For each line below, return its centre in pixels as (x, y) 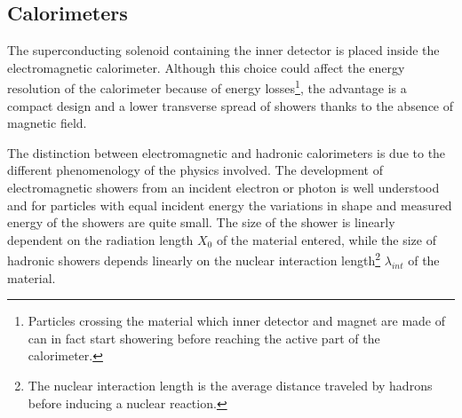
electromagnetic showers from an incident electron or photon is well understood (223, 188)
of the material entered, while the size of (326, 239)
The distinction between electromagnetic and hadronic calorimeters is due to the (227, 152)
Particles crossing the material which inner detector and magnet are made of (237, 321)
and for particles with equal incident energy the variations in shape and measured (230, 205)
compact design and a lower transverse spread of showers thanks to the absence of (231, 105)
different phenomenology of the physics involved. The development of (195, 170)
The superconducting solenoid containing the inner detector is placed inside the (223, 50)
